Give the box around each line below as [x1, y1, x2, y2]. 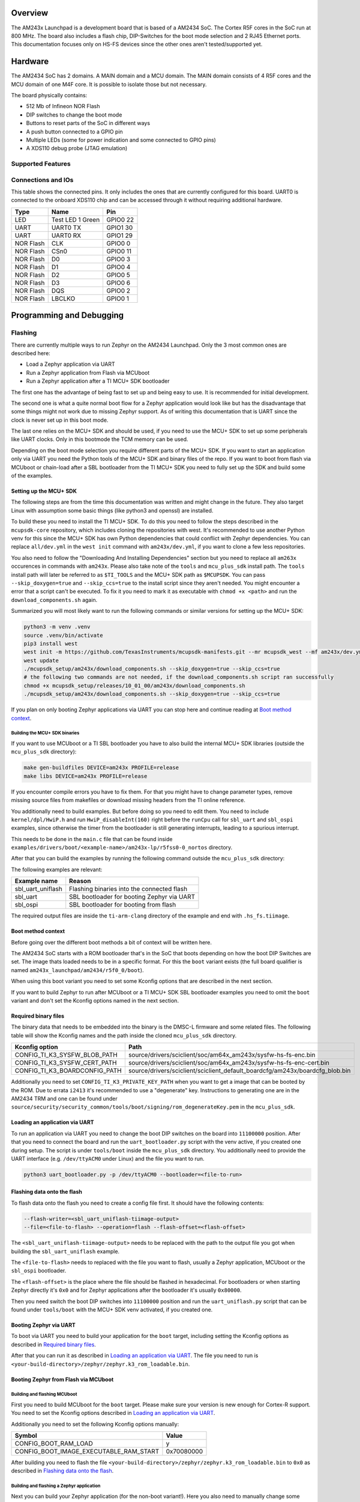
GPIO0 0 [106, 239, 131, 248]
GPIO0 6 [106, 278, 131, 287]
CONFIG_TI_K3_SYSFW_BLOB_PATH [14, 1051, 118, 1059]
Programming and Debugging [11, 310, 124, 321]
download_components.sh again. [11, 596, 98, 603]
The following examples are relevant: [11, 866, 103, 873]
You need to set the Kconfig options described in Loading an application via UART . [11, 1409, 215, 1417]
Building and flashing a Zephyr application [11, 1483, 101, 1489]
